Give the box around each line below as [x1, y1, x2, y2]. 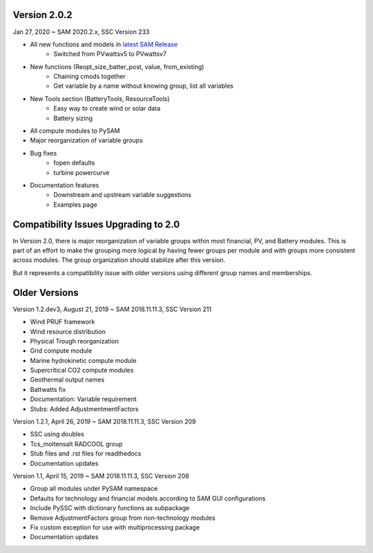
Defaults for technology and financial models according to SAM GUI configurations [30, 494, 266, 503]
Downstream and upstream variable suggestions [53, 191, 192, 199]
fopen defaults [53, 159, 95, 167]
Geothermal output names [30, 375, 105, 384]
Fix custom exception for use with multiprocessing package [30, 523, 200, 532]
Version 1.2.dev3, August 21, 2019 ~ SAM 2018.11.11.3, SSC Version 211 [12, 305, 212, 313]
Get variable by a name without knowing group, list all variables [53, 82, 234, 90]
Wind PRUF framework [30, 318, 95, 326]
